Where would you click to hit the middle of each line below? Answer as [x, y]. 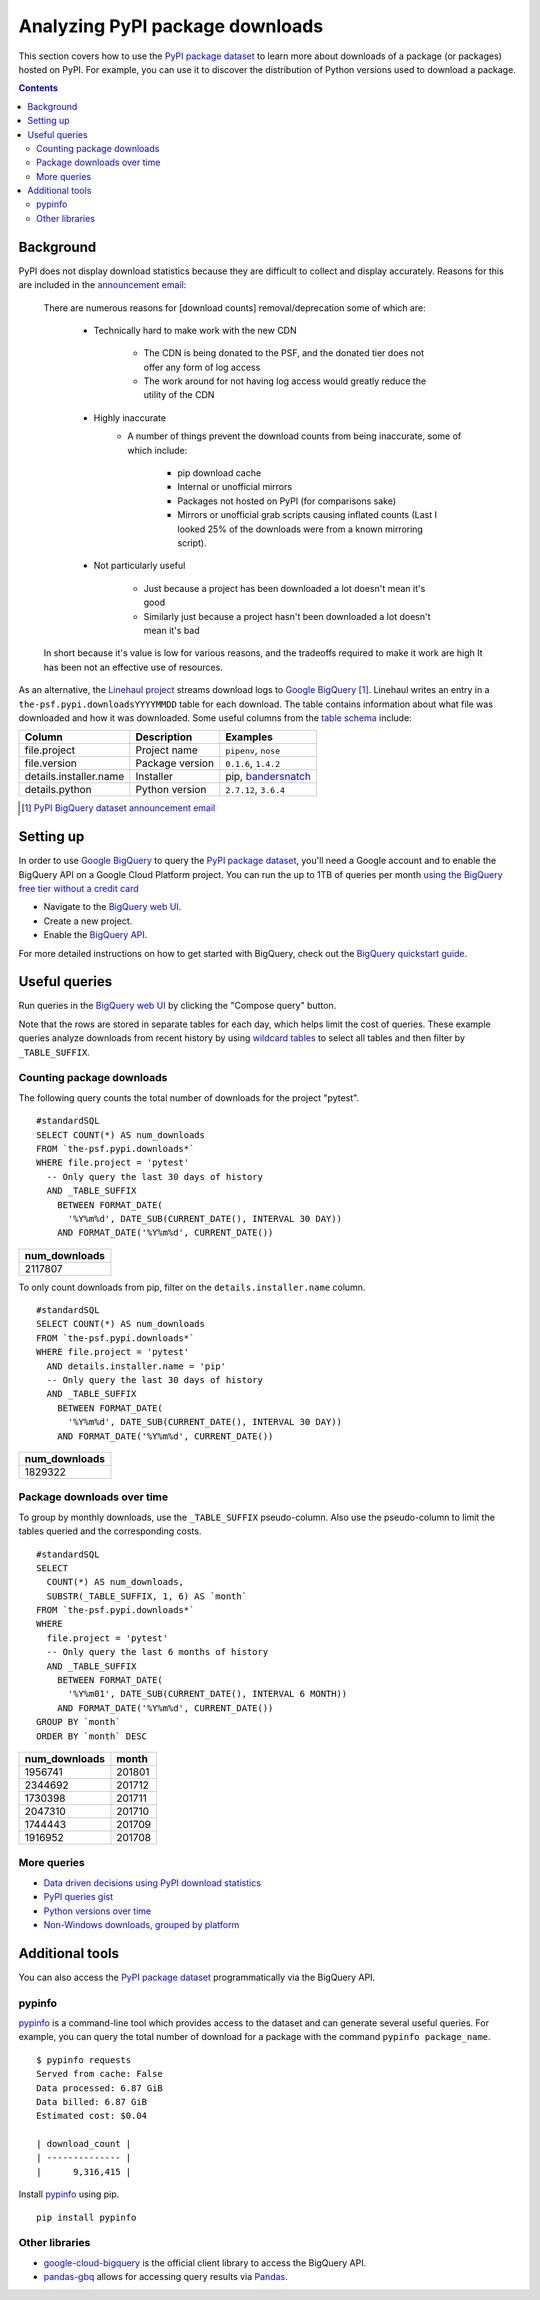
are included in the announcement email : [102, 285]
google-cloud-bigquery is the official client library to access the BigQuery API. [205, 2262]
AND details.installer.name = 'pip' [136, 1366]
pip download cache [219, 473]
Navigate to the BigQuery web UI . [112, 907]
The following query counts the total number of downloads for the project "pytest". [189, 1097]
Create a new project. [88, 921]
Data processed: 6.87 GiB [100, 2088]
